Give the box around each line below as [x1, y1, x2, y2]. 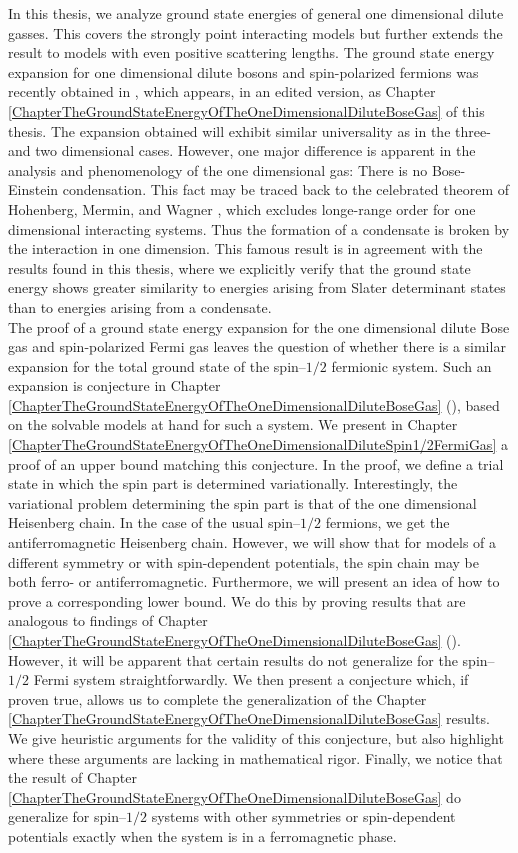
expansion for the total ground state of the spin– [8, 355, 306, 376]
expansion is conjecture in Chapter [8, 375, 221, 396]
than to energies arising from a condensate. [8, 296, 272, 317]
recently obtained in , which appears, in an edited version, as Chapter [8, 81, 436, 102]
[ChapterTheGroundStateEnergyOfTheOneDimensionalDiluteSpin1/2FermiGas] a [8, 434, 508, 455]
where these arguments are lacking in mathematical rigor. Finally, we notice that [8, 747, 503, 768]
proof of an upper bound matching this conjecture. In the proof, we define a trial [8, 453, 504, 474]
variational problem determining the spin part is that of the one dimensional [8, 492, 477, 513]
